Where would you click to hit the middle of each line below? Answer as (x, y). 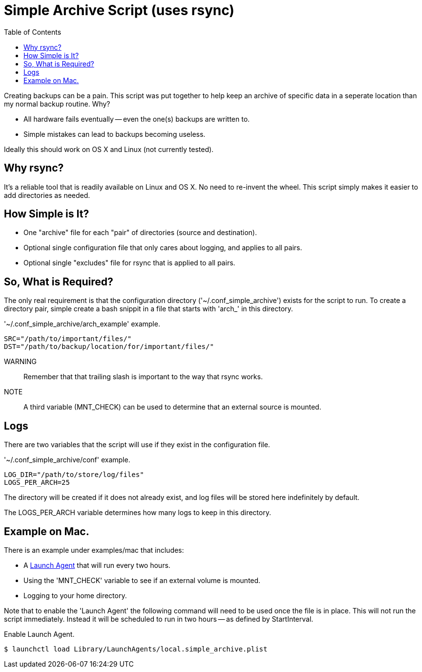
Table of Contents (33, 32)
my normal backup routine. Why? (57, 104)
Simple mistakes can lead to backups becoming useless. (115, 134)
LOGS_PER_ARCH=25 (37, 483)
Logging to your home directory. (75, 595)
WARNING (20, 362)
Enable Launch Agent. (39, 634)
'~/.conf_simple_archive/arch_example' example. (82, 324)
